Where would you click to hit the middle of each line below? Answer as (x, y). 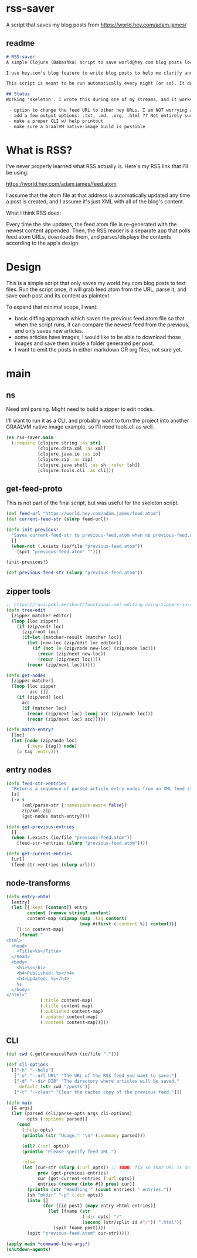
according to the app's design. (43, 243)
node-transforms (38, 883)
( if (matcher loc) (44, 708)
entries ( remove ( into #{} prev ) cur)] (86, 1184)
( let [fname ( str (69, 1212)
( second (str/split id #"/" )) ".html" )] (132, 1222)
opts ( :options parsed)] (57, 1119)
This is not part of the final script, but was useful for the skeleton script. (93, 503)
